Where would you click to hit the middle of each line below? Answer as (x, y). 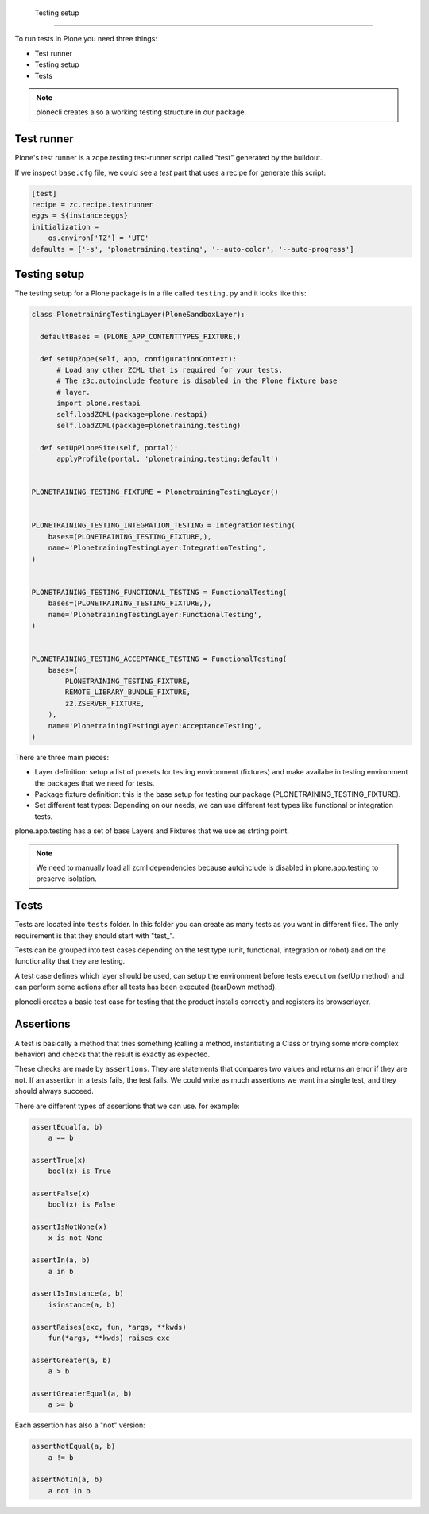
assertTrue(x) (59, 1160)
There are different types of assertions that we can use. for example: (127, 1106)
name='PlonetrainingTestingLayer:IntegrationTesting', (157, 548)
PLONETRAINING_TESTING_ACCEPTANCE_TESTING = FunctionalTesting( (159, 659)
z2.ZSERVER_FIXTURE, (105, 703)
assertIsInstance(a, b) (78, 1294)
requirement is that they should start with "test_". (95, 935)
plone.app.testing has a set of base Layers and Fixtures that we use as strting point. (152, 831)
